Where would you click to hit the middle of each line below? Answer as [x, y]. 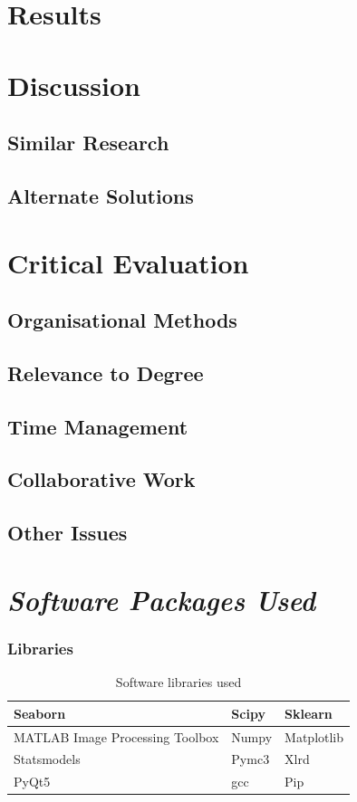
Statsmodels [47, 759]
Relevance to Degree [106, 372]
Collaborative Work [101, 479]
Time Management [98, 426]
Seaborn [40, 713]
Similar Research [88, 143]
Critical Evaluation [128, 262]
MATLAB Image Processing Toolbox [116, 736]
